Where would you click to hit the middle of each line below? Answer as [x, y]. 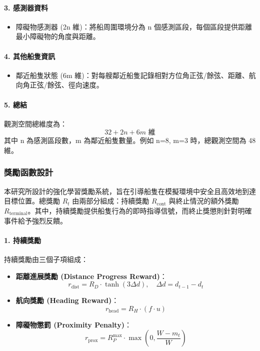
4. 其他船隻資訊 [29, 56]
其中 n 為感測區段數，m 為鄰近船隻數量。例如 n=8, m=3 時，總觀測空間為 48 [130, 140]
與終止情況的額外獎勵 [204, 201]
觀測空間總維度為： [35, 123]
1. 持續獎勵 [22, 240]
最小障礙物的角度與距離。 [58, 36]
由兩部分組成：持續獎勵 [111, 201]
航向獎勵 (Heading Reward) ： [67, 300]
